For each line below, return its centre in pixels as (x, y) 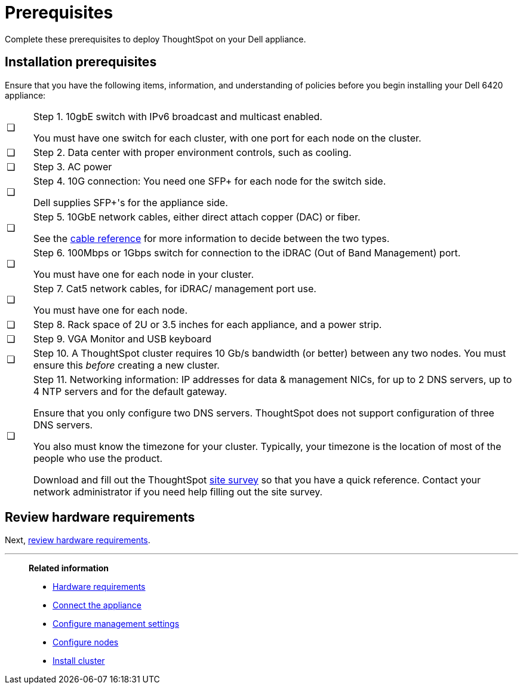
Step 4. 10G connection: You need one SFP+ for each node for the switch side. (210, 181)
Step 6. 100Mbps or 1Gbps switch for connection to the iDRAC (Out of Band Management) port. (247, 252)
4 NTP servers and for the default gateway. (130, 391)
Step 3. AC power (73, 166)
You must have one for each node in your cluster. (143, 274)
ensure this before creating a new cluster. (126, 365)
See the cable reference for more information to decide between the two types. (211, 238)
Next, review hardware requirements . (78, 540)
